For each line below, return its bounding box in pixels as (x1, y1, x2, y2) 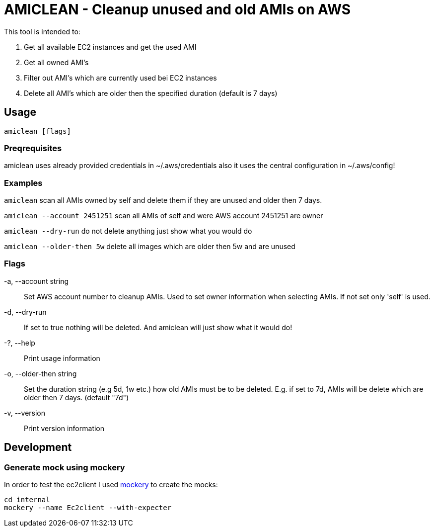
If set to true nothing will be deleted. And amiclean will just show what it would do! (24, 323, 292, 332)
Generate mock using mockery (4, 462, 125, 472)
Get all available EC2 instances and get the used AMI (24, 42, 197, 51)
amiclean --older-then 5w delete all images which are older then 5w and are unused (4, 242, 295, 251)
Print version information (24, 424, 105, 433)
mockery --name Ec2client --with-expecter (4, 504, 172, 512)
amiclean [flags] (4, 127, 71, 135)
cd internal (4, 496, 50, 504)
